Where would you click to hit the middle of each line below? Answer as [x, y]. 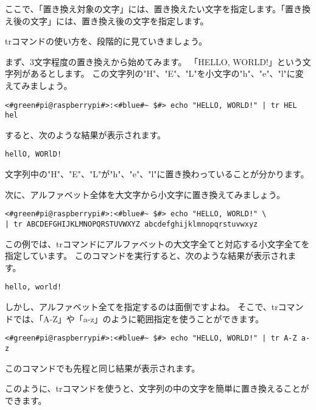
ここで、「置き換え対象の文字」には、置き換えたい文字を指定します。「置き [154, 9]
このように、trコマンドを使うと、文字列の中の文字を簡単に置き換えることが [157, 388]
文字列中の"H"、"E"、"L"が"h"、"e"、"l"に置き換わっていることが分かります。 [157, 174]
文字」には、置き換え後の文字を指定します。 [119, 20]
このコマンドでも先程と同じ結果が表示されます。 [103, 368]
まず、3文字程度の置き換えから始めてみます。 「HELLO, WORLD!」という [154, 61]
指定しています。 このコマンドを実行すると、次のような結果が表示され [146, 256]
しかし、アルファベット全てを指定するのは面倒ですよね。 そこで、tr [142, 307]
